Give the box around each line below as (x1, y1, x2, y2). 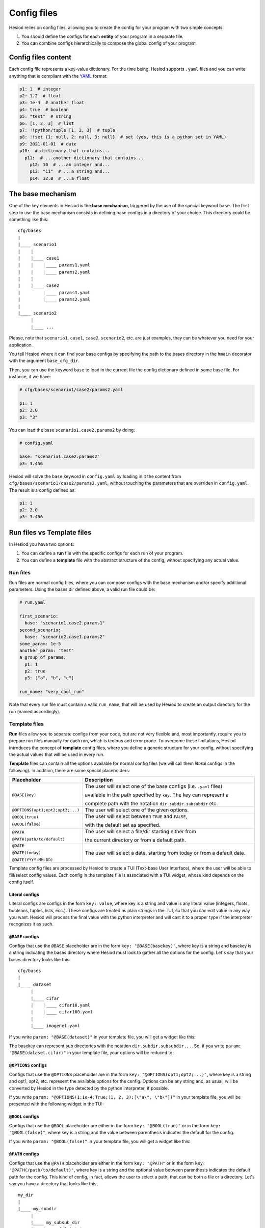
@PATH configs (9, 1151, 39, 1157)
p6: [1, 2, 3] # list (19, 120, 74, 126)
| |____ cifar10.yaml (30, 1002, 91, 1008)
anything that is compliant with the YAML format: (9, 73, 108, 79)
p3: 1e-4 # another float (19, 100, 84, 106)
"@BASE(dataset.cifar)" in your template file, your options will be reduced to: (9, 1050, 174, 1056)
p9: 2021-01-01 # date (19, 141, 77, 147)
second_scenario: (19, 627, 61, 633)
